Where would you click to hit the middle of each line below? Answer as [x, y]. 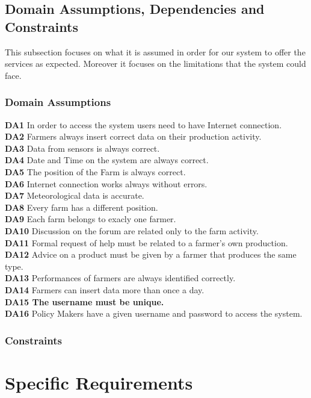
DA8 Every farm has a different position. [82, 207]
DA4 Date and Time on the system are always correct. [107, 160]
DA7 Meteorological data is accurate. [75, 195]
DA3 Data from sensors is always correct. [82, 148]
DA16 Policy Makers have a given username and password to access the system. [154, 313]
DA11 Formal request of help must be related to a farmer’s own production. [146, 242]
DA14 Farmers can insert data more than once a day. [105, 289]
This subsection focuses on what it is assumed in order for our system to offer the [155, 51]
